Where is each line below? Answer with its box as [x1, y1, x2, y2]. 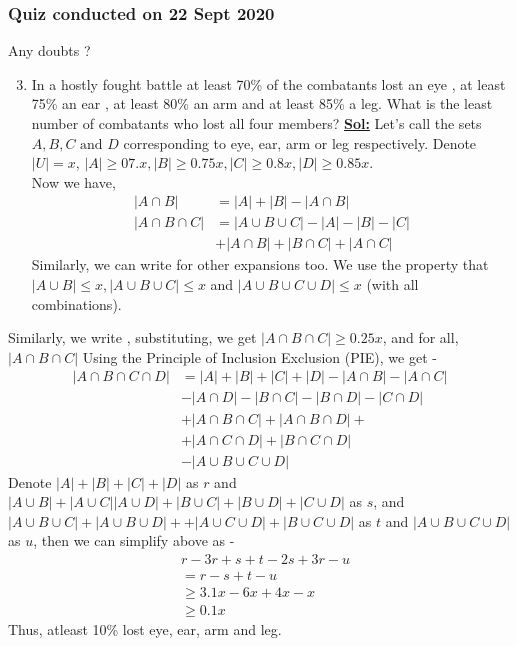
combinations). [31, 293, 122, 314]
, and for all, [382, 327, 459, 348]
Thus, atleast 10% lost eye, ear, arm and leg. [8, 619, 282, 640]
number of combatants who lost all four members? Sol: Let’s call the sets [31, 113, 482, 133]
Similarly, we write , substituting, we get [8, 327, 257, 348]
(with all [366, 274, 419, 295]
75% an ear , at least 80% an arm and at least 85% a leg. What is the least [31, 93, 493, 114]
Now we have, [31, 171, 116, 192]
